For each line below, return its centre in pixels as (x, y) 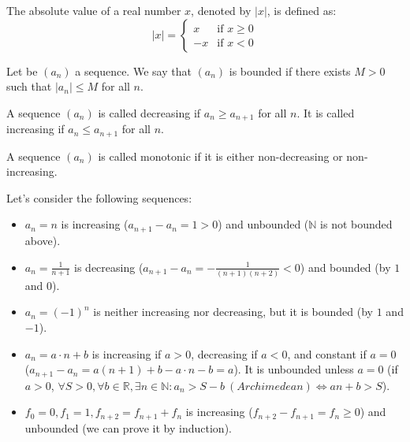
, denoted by (221, 10)
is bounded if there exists (290, 71)
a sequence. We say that (133, 71)
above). (43, 240)
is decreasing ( (109, 267)
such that (29, 86)
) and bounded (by (345, 267)
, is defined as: (302, 10)
